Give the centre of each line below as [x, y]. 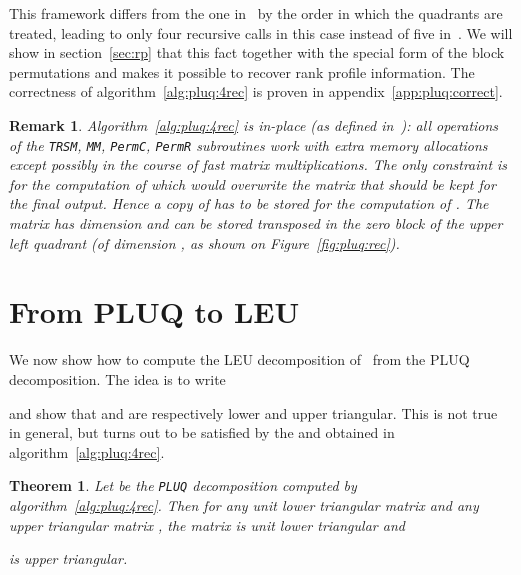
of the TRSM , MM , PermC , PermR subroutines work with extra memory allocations [248, 144]
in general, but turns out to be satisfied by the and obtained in [202, 432]
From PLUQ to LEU [154, 311]
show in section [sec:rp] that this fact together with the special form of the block [257, 52]
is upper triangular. [68, 558]
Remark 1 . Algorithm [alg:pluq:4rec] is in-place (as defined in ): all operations [254, 124]
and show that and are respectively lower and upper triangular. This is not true [253, 412]
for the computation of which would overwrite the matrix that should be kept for [252, 183]
